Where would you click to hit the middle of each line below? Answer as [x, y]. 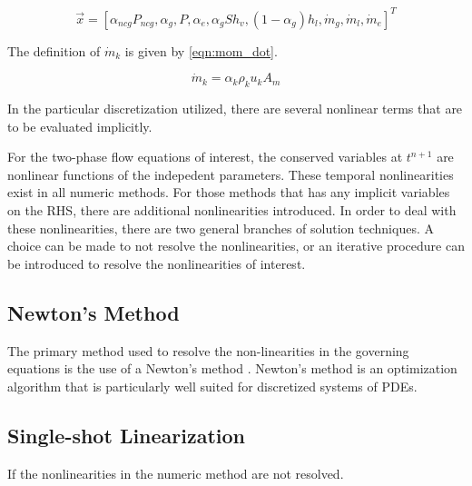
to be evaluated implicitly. [80, 126]
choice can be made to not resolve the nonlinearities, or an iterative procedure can [236, 246]
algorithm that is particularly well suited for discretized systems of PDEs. [212, 386]
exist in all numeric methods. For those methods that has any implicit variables [229, 192]
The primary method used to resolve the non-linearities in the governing [208, 350]
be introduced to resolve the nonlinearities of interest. [157, 263]
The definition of [54, 50]
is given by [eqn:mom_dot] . [201, 50]
